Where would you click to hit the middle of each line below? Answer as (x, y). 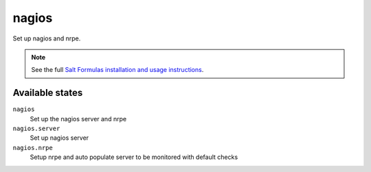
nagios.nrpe (33, 148)
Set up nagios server (59, 138)
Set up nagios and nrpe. (47, 38)
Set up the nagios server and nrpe (78, 119)
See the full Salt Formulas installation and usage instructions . (117, 70)
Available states (48, 93)
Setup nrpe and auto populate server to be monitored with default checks (134, 157)
